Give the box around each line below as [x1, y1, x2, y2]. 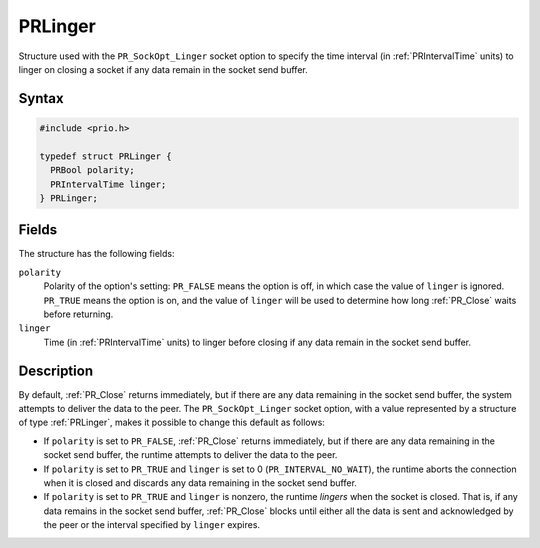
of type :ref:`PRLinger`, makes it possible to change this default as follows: [18, 416, 325, 429]
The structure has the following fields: [18, 248, 175, 260]
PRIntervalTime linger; [50, 178, 167, 190]
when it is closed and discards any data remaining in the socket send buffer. [43, 476, 357, 489]
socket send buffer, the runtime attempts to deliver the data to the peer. [43, 449, 338, 461]
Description [18, 362, 94, 379]
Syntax [18, 90, 64, 107]
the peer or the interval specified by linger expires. [43, 519, 260, 531]
